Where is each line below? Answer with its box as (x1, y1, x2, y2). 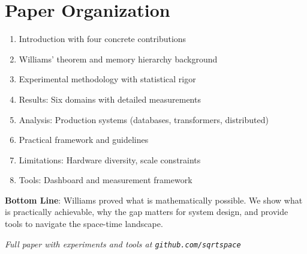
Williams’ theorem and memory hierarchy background (19, 52, 218, 65)
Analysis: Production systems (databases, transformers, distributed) (19, 113, 269, 125)
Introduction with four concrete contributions (19, 32, 186, 45)
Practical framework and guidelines (19, 133, 149, 146)
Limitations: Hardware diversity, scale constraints (19, 153, 201, 166)
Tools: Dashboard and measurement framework (19, 174, 192, 186)
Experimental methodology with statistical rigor (19, 73, 196, 85)
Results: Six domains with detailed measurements (19, 92, 201, 105)
